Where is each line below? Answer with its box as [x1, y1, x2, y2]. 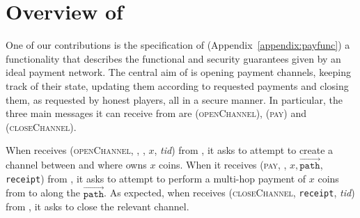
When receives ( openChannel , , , [6, 143, 146, 157]
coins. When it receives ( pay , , [159, 157, 287, 172]
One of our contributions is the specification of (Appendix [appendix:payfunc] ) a [6, 38, 350, 52]
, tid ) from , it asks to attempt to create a [154, 143, 334, 157]
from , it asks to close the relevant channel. [6, 199, 189, 214]
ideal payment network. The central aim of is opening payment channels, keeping [6, 65, 352, 79]
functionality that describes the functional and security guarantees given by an [6, 51, 341, 65]
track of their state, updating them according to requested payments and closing [6, 78, 349, 93]
